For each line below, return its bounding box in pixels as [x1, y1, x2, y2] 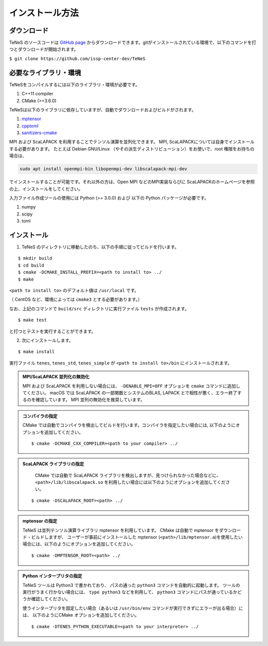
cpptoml [21, 123, 39, 129]
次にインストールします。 [21, 338, 74, 343]
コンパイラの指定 [22, 413, 58, 419]
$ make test [18, 317, 47, 323]
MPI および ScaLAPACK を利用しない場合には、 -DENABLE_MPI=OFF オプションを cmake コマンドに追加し [22, 383, 241, 389]
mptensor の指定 [22, 518, 58, 524]
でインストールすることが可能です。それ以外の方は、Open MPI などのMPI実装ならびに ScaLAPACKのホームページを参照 [9, 179, 255, 185]
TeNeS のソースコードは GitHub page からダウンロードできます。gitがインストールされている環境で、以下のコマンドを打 [9, 40, 257, 46]
